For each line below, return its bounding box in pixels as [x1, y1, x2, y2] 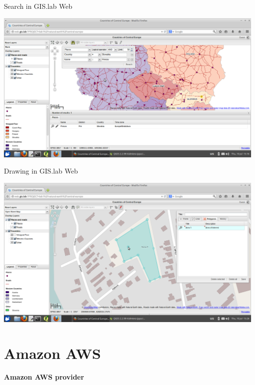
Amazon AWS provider [4, 371, 84, 382]
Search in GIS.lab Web [4, 1, 73, 11]
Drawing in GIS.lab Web [4, 166, 78, 176]
